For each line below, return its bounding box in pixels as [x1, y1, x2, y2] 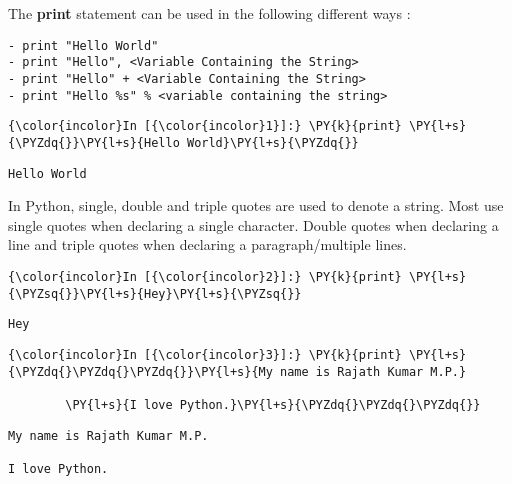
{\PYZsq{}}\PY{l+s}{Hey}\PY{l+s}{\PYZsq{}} [8, 286, 302, 301]
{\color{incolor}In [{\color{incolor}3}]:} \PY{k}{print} [8, 347, 402, 362]
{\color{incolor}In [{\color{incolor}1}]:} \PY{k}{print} [8, 119, 402, 134]
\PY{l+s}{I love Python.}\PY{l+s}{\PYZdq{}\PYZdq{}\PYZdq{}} [65, 397, 481, 412]
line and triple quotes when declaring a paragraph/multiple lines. [8, 234, 407, 255]
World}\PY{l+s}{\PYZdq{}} [186, 135, 359, 150]
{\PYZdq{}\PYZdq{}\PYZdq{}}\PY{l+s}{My [8, 364, 273, 379]
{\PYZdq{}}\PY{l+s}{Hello [8, 135, 180, 150]
